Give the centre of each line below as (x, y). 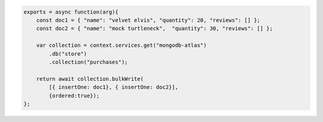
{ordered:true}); (74, 95)
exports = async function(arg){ (71, 12)
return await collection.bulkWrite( (90, 79)
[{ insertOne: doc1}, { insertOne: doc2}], (114, 87)
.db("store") (68, 54)
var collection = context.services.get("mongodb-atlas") (121, 45)
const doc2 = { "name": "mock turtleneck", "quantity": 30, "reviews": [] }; (155, 29)
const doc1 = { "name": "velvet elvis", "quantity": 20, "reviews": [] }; (148, 20)
